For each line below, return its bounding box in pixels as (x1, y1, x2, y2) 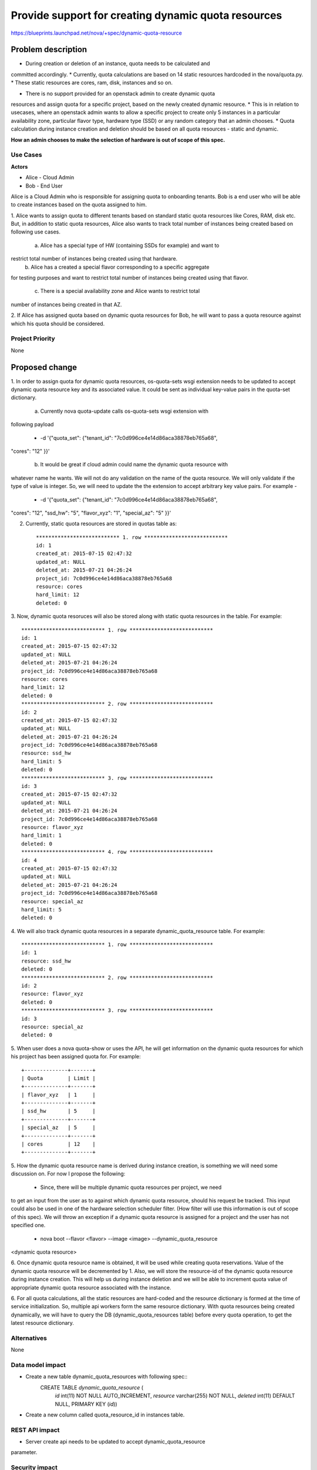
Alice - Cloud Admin (25, 174, 75, 181)
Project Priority (11, 335, 55, 343)
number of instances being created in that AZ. (11, 300, 123, 308)
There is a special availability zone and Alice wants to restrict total (40, 288, 200, 295)
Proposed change (11, 362, 77, 372)
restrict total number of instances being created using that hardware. (11, 255, 178, 262)
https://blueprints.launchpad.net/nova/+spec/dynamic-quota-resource (11, 29, 182, 36)
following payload (11, 421, 54, 428)
